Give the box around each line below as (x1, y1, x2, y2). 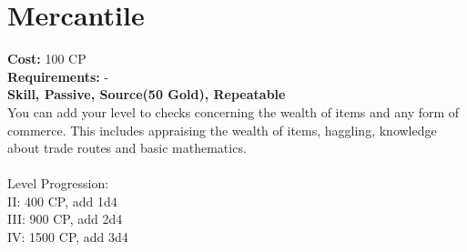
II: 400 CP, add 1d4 (7, 191, 117, 210)
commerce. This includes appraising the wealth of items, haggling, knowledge (7, 120, 437, 139)
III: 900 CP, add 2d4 (7, 209, 123, 228)
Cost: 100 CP (7, 49, 86, 68)
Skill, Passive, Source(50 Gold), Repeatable (7, 85, 286, 104)
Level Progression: (7, 174, 109, 193)
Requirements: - (7, 66, 109, 86)
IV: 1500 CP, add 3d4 (7, 227, 128, 247)
